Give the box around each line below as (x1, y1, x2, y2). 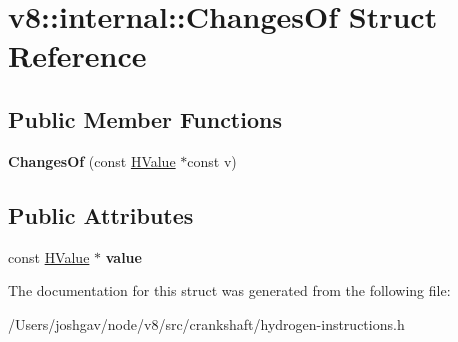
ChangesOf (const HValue (8, 150, 176, 171)
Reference (8, 35, 147, 76)
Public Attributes (8, 199, 194, 230)
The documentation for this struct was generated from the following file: (8, 280, 451, 301)
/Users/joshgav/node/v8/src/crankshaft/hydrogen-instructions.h (8, 313, 405, 334)
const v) (187, 150, 237, 171)
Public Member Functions (8, 103, 282, 134)
